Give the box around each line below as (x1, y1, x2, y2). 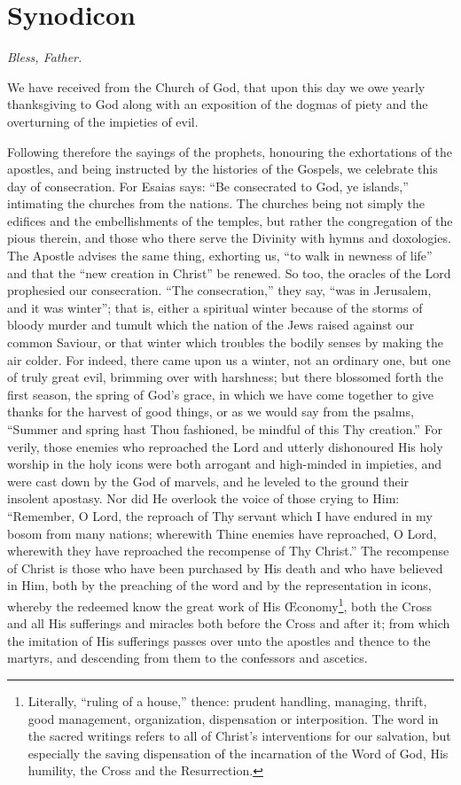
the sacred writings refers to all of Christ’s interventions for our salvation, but (27, 727, 451, 745)
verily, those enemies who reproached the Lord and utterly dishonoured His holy (7, 437, 443, 455)
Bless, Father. (7, 48, 82, 66)
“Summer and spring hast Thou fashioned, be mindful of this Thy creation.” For (7, 420, 443, 438)
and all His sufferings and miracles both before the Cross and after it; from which (7, 614, 450, 633)
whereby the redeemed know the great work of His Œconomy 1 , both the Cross (7, 594, 432, 615)
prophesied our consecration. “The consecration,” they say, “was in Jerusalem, (7, 281, 432, 299)
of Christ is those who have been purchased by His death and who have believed (7, 558, 443, 577)
